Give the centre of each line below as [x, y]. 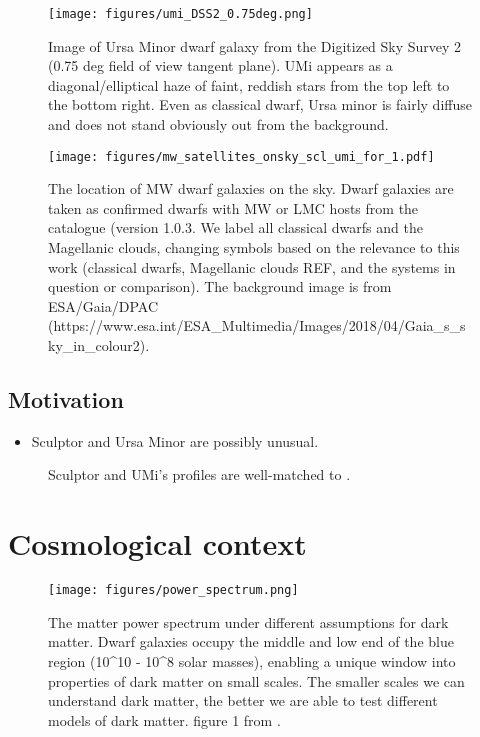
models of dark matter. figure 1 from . [164, 719]
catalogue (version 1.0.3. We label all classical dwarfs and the [235, 227]
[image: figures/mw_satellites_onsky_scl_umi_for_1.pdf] [241, 156]
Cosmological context [157, 543]
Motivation [66, 399]
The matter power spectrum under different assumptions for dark [248, 621]
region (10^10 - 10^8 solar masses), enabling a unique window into [252, 660]
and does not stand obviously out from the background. [218, 124]
